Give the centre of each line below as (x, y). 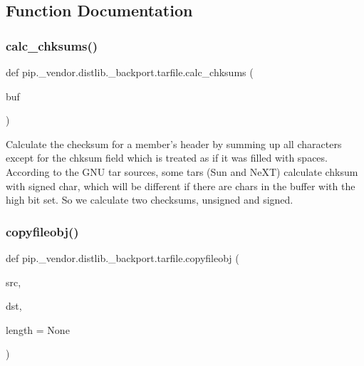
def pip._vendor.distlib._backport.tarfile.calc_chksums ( (130, 72)
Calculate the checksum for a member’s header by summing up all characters (174, 143)
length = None (38, 329)
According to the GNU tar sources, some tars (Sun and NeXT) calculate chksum (182, 171)
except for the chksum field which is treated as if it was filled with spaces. (167, 158)
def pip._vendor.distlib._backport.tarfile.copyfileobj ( (123, 257)
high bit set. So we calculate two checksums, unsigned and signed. (150, 200)
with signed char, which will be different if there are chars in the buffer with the (181, 185)
